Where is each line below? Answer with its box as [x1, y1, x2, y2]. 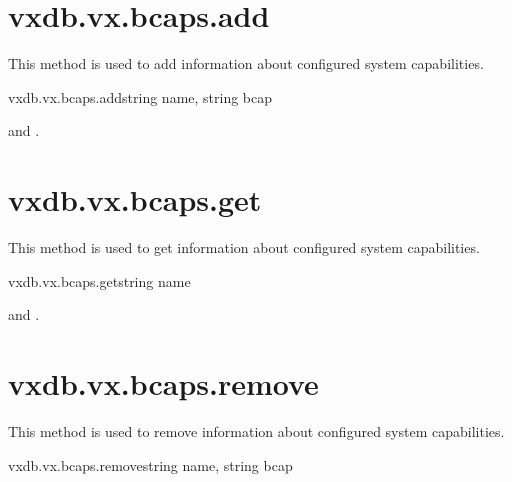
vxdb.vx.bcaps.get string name [8, 270, 191, 291]
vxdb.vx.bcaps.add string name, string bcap [8, 86, 273, 107]
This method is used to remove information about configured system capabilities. [8, 420, 505, 441]
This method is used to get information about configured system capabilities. [8, 237, 480, 258]
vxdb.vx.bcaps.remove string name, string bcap [8, 454, 293, 475]
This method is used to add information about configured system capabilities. [8, 53, 484, 74]
